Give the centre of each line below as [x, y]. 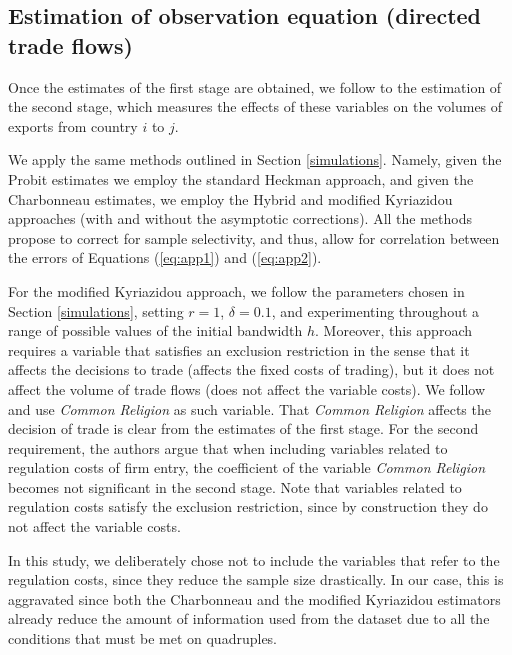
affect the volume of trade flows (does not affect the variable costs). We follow [247, 388]
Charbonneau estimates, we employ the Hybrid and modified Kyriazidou [230, 198]
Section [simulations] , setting [96, 310]
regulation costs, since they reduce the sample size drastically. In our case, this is [256, 579]
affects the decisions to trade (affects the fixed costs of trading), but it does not [251, 369]
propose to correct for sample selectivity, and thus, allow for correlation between [254, 237]
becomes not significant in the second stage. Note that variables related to [235, 486]
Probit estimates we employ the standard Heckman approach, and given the [241, 178]
